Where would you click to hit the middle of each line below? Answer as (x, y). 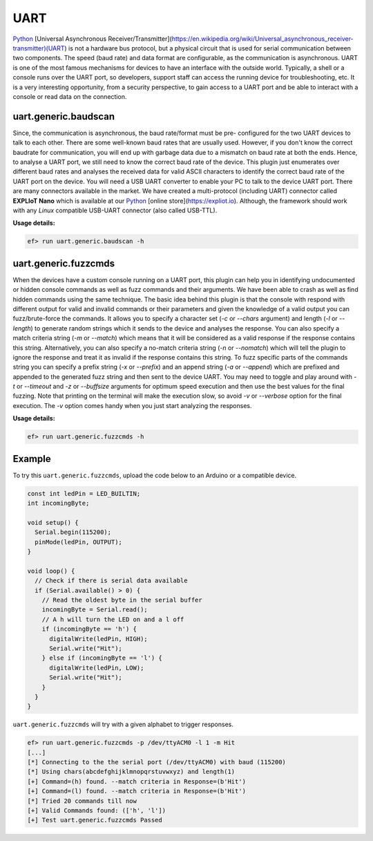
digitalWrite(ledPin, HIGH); (98, 639)
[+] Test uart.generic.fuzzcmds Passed (95, 820)
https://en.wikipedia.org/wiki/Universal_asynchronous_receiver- (262, 39)
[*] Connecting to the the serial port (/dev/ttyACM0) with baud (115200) (157, 762)
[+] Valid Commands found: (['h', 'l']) (96, 811)
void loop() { (51, 571)
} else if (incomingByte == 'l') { (102, 658)
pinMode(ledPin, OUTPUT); (78, 542)
